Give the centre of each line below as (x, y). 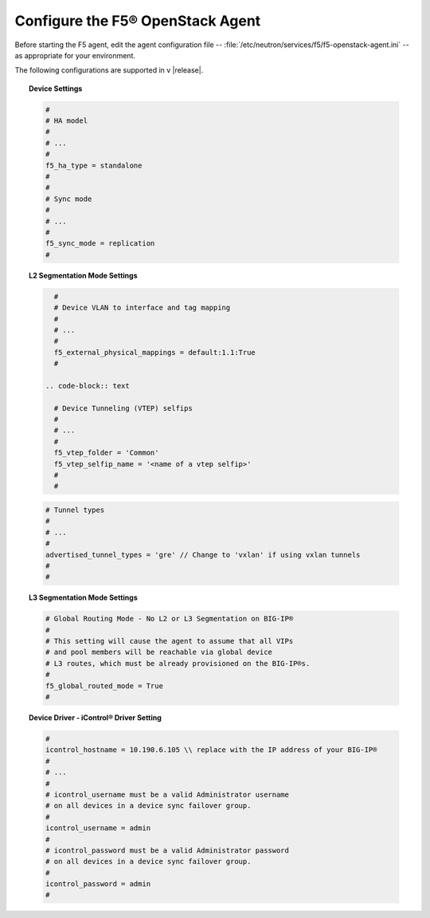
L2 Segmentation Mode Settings (84, 275)
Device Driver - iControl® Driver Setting (96, 717)
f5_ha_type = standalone (94, 165)
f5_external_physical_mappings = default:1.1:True (155, 352)
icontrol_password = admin (98, 884)
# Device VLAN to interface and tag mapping (142, 308)
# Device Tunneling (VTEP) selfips (123, 408)
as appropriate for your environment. (75, 55)
